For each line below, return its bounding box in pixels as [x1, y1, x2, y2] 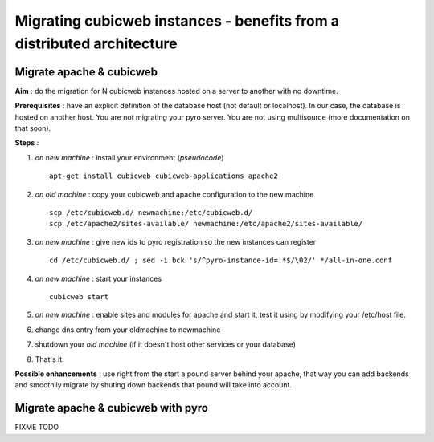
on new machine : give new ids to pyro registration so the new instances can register [35, 237, 317, 246]
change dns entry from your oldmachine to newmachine [35, 325, 221, 335]
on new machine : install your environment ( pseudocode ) [35, 152, 224, 162]
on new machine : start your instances [35, 274, 162, 283]
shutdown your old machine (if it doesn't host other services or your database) [35, 339, 297, 349]
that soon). [14, 124, 51, 133]
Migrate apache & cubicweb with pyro [14, 401, 209, 415]
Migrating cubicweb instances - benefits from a [14, 12, 340, 30]
